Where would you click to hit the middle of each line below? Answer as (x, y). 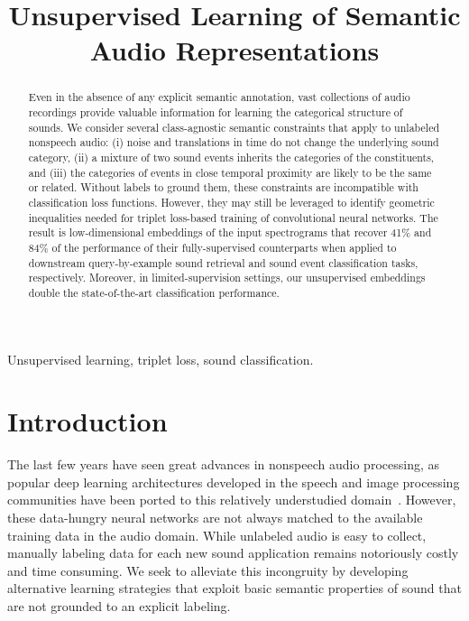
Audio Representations (234, 50)
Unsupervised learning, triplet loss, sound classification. (161, 359)
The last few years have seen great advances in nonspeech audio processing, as (223, 464)
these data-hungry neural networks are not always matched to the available (215, 518)
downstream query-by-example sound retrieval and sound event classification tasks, (223, 262)
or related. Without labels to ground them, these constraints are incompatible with (223, 187)
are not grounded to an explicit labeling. (119, 606)
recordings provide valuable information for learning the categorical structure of (216, 112)
